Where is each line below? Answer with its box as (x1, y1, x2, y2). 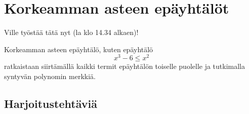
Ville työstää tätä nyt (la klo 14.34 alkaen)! (4, 27, 139, 37)
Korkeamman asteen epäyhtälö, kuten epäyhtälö (4, 44, 153, 54)
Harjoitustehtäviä (4, 95, 97, 111)
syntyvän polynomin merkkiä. (4, 70, 96, 81)
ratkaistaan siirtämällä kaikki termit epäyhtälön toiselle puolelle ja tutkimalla (4, 61, 245, 71)
